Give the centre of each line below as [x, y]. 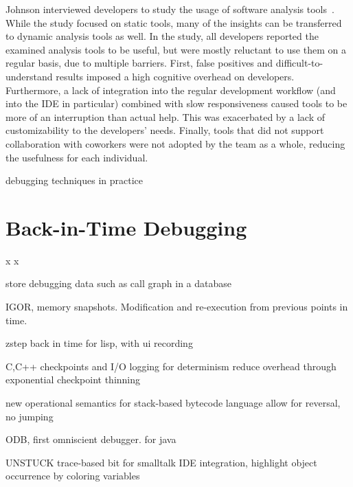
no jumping [30, 416]
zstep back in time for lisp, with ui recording [99, 343]
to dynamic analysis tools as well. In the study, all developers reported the [162, 36]
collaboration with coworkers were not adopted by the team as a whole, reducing [175, 143]
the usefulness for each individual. [77, 157]
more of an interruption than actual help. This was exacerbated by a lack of [166, 116]
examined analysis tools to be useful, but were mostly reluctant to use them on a [176, 49]
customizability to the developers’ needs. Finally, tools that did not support [165, 130]
